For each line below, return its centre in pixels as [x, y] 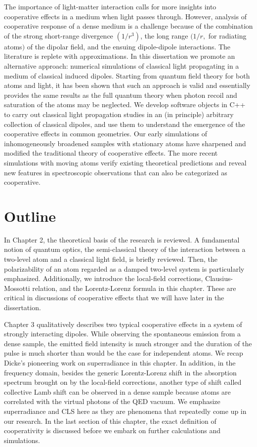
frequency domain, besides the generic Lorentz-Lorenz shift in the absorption [120, 372]
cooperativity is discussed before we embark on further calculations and [112, 430]
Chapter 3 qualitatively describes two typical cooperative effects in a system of [123, 324]
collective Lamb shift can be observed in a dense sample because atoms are [117, 391]
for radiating [227, 35]
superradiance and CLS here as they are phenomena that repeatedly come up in [125, 411]
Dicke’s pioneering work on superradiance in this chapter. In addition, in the [120, 362]
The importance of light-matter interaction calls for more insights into [110, 6]
